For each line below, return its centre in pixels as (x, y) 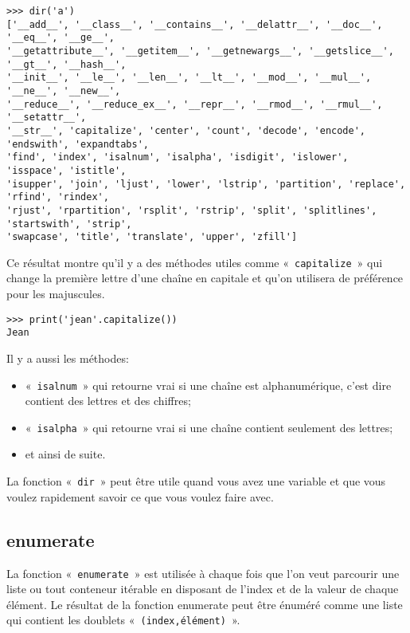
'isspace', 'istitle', (66, 170)
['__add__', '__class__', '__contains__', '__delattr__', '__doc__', (195, 24)
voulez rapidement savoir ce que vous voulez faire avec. (140, 496)
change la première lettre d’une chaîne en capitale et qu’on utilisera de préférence (205, 278)
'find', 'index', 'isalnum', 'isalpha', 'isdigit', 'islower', (178, 157)
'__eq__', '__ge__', (61, 38)
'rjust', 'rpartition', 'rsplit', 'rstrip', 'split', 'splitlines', (192, 210)
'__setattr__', (47, 118)
